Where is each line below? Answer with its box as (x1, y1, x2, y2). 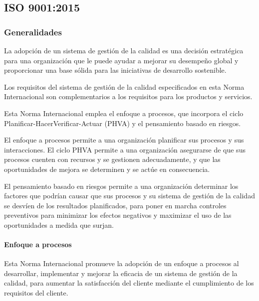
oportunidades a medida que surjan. (4, 219, 114, 230)
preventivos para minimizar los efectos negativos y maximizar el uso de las (4, 210, 232, 220)
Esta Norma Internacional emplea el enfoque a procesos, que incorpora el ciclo (4, 108, 244, 118)
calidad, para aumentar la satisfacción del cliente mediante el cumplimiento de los (4, 278, 254, 288)
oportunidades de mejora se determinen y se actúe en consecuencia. (4, 163, 210, 174)
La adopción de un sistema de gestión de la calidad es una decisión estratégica (4, 45, 244, 55)
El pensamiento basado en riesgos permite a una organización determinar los (4, 180, 239, 191)
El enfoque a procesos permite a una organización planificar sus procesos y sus (4, 135, 244, 145)
